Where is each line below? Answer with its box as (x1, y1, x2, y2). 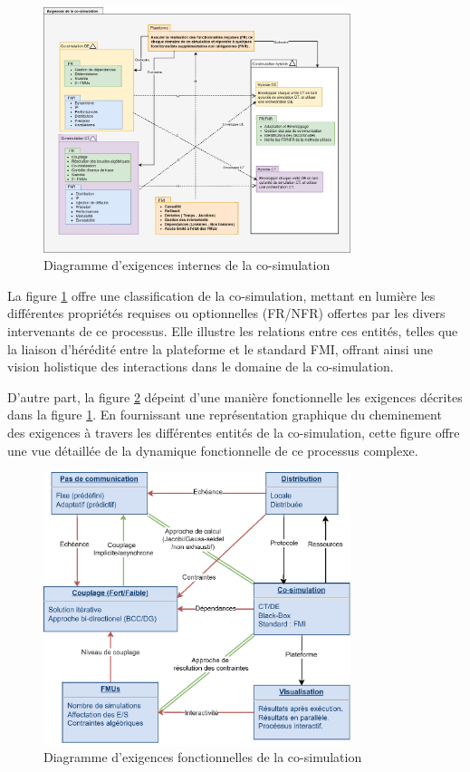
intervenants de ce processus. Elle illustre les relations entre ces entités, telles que (7, 321, 458, 340)
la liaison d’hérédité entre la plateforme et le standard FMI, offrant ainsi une (7, 339, 434, 358)
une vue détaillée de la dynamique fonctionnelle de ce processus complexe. (7, 440, 418, 459)
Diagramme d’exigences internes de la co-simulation (43, 256, 331, 275)
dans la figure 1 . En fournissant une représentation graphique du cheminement (7, 405, 442, 424)
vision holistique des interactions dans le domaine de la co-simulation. (7, 357, 394, 376)
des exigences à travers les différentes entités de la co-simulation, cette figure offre (7, 422, 460, 441)
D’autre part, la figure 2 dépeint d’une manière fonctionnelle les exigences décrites (7, 387, 463, 406)
